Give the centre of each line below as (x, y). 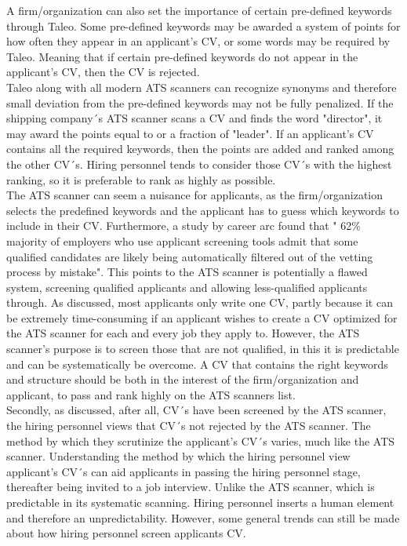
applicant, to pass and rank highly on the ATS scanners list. (151, 394)
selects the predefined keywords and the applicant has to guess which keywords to (203, 210)
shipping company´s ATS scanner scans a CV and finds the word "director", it (194, 118)
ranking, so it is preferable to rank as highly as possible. (141, 179)
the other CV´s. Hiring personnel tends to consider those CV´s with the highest (199, 164)
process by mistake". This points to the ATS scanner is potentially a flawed (187, 272)
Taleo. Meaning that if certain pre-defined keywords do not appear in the (182, 56)
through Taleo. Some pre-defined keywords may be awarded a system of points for (203, 25)
